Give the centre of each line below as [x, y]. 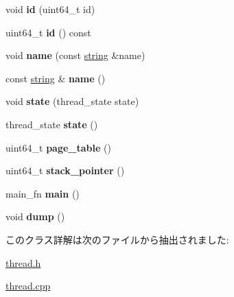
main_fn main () [43, 193]
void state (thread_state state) [72, 101]
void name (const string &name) [75, 55]
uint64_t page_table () [58, 147]
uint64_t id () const [48, 32]
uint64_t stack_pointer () [65, 170]
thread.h [23, 262]
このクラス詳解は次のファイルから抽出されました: [117, 239]
